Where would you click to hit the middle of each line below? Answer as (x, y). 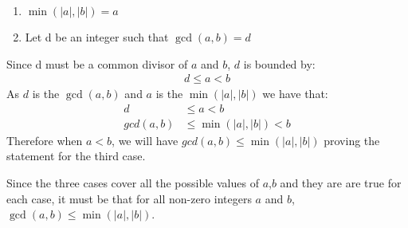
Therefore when (45, 140)
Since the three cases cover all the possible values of (133, 183)
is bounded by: (279, 63)
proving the (352, 140)
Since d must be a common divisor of (97, 63)
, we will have (145, 140)
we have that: (295, 94)
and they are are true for (341, 183)
